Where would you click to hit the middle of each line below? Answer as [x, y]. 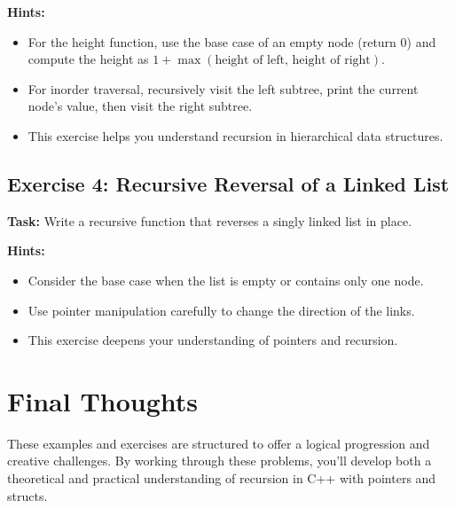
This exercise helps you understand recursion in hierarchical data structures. [235, 135]
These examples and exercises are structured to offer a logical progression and [219, 443]
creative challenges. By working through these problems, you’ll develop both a [220, 461]
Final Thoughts [103, 400]
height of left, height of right [293, 61]
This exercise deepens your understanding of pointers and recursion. [213, 340]
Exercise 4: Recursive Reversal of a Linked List [228, 183]
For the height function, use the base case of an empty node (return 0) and [232, 41]
